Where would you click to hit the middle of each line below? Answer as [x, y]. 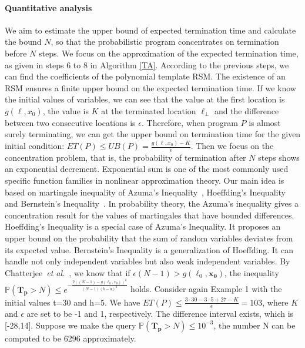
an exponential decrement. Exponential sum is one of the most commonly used [147, 169]
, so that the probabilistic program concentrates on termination [165, 42]
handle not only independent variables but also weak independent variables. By [148, 261]
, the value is [66, 110]
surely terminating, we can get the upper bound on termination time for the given [153, 134]
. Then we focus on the [232, 146]
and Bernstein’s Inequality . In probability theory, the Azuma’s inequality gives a [152, 203]
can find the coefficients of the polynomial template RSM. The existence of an [145, 76]
